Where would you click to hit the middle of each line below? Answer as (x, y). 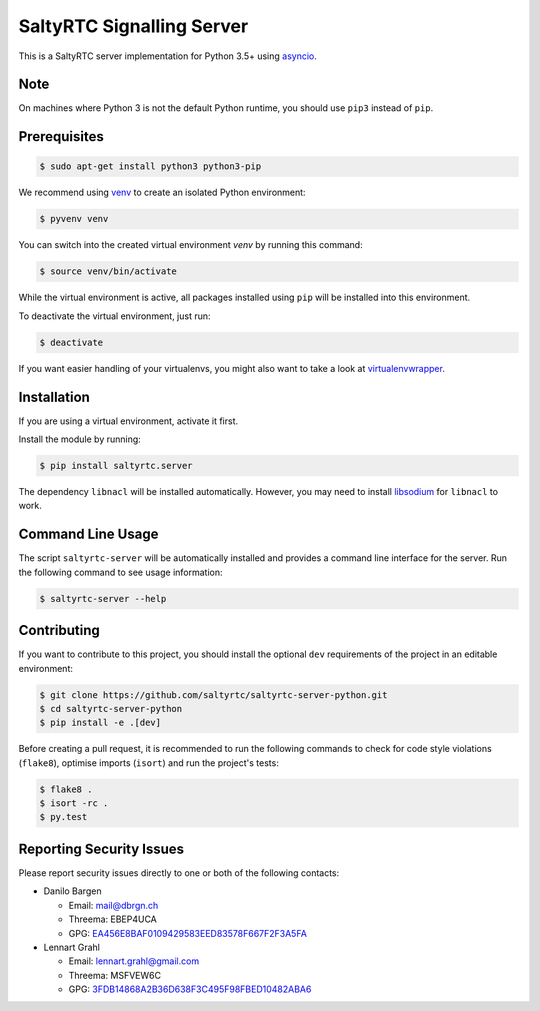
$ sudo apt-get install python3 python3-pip (150, 166)
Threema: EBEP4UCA (112, 919)
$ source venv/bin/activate (108, 271)
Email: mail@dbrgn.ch (113, 905)
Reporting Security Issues (101, 848)
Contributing (59, 630)
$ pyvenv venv (74, 219)
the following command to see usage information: (121, 572)
